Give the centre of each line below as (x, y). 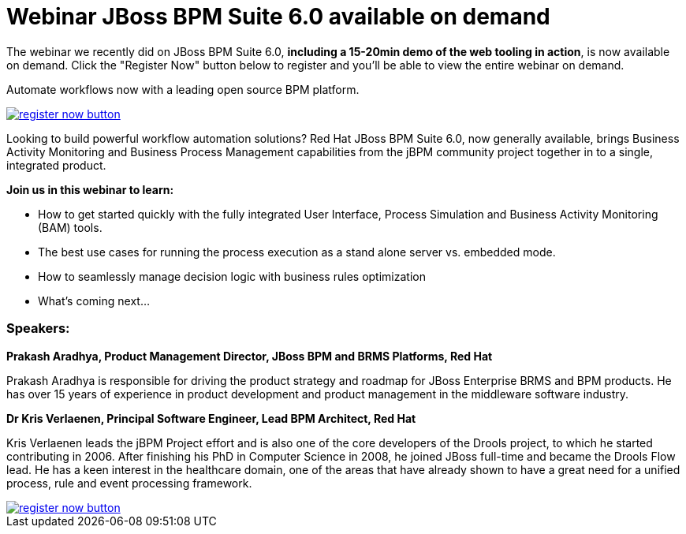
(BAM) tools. (70, 227)
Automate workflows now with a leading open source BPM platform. (183, 89)
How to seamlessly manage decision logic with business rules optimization (232, 276)
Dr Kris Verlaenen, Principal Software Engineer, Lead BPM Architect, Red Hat (211, 418)
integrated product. (56, 165)
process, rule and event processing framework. (129, 483)
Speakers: (38, 329)
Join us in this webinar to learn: (90, 189)
